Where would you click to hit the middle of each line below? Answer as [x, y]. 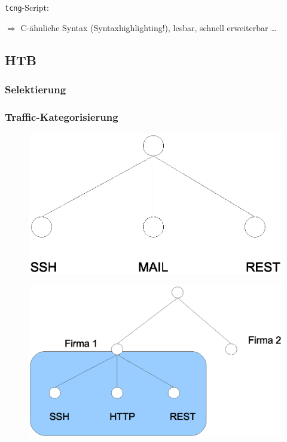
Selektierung [36, 89]
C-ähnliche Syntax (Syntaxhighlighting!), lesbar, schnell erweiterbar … [149, 27]
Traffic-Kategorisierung [62, 116]
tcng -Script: [27, 7]
